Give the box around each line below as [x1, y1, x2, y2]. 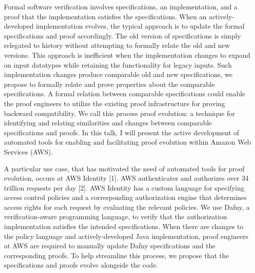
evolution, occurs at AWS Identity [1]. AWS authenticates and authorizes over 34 [4, 173, 249, 183]
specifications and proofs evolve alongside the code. [4, 260, 159, 270]
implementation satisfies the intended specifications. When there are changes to [4, 221, 244, 232]
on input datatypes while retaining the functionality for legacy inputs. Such [4, 59, 232, 70]
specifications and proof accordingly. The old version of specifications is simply [4, 30, 241, 40]
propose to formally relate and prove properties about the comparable [4, 78, 215, 89]
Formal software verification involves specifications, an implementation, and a [4, 1, 238, 11]
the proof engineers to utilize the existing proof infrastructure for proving [4, 98, 225, 108]
